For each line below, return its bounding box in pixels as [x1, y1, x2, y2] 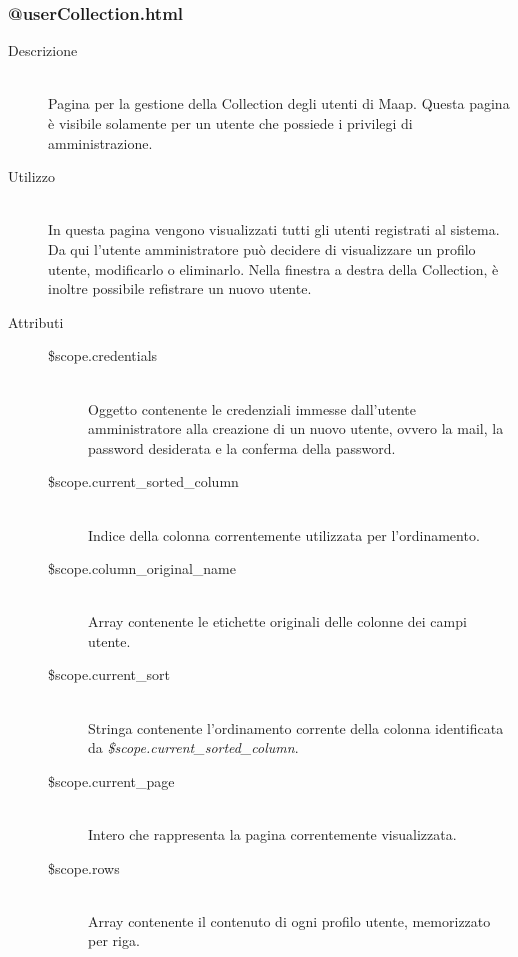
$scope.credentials [48, 345, 158, 366]
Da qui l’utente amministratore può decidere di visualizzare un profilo [48, 238, 476, 259]
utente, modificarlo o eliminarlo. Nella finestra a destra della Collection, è [48, 258, 499, 279]
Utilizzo [8, 166, 56, 187]
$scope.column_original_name [48, 558, 236, 579]
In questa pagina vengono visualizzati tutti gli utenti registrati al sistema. [48, 219, 500, 240]
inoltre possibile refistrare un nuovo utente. [48, 278, 312, 299]
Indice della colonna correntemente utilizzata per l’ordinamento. [88, 524, 480, 545]
